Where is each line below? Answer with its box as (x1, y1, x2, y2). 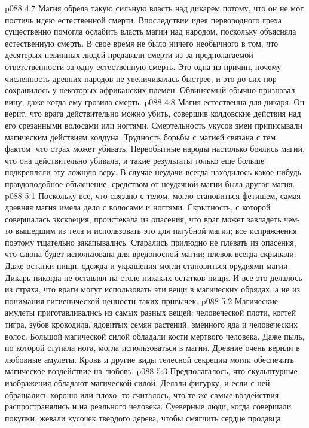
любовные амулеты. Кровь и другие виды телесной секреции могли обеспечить (5, 353, 294, 365)
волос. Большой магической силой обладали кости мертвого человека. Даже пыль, (5, 329, 305, 342)
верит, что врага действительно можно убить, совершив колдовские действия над (5, 107, 301, 120)
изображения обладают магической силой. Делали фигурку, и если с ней (5, 377, 270, 389)
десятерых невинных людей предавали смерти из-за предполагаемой (5, 48, 253, 61)
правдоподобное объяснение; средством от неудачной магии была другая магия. (5, 177, 295, 189)
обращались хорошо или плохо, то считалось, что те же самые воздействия (5, 388, 279, 401)
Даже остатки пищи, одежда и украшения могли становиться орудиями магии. (5, 259, 290, 272)
